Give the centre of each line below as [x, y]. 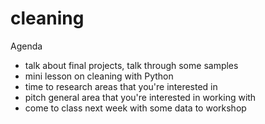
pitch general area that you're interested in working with [140, 97]
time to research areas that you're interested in [121, 86]
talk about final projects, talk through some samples [131, 65]
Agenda [26, 46]
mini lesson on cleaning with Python [99, 76]
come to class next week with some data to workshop [135, 108]
